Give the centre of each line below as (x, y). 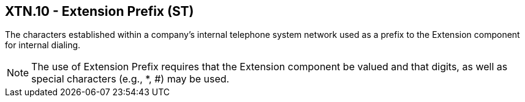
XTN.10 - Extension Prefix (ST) (100, 11)
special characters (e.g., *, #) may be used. (130, 79)
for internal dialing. (43, 45)
